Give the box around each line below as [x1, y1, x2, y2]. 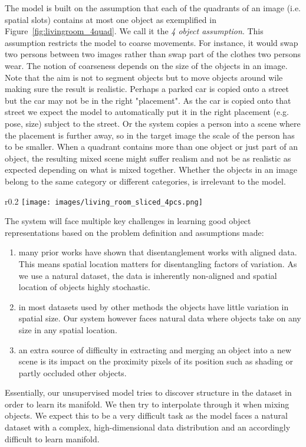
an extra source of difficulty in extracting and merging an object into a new [18, 343, 292, 356]
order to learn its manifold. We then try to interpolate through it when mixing [5, 397, 289, 410]
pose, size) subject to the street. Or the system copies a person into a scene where [5, 117, 301, 129]
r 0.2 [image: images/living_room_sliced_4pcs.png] [5, 195, 203, 207]
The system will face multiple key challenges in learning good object [5, 215, 251, 227]
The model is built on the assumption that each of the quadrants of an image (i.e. [5, 2, 301, 14]
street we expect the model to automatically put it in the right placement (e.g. [5, 106, 289, 118]
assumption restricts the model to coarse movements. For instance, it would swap [5, 36, 298, 48]
